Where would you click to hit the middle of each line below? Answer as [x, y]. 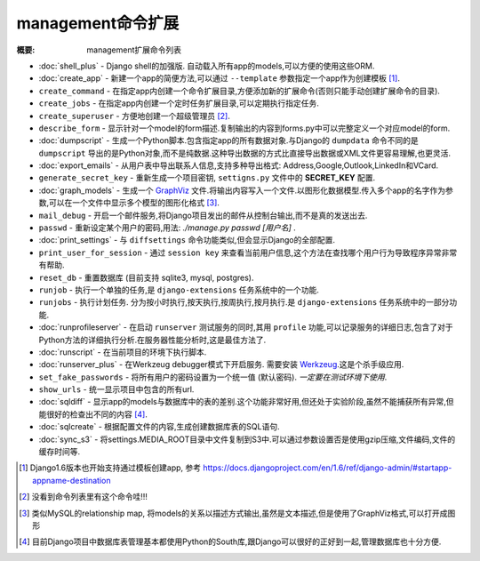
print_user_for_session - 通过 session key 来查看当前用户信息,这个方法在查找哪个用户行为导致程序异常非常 [248, 252]
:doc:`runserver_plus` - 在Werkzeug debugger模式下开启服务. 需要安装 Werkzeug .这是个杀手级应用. [221, 365]
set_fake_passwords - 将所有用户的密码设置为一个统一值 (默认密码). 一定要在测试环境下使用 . [213, 377]
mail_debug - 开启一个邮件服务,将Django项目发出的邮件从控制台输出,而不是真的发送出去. [203, 215]
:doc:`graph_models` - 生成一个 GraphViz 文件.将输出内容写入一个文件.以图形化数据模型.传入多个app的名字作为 [242, 190]
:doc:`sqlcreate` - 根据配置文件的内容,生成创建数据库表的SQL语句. [159, 427]
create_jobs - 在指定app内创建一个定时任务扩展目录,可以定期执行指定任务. [179, 103]
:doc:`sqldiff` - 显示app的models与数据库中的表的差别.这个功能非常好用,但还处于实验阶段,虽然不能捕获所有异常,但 [246, 402]
